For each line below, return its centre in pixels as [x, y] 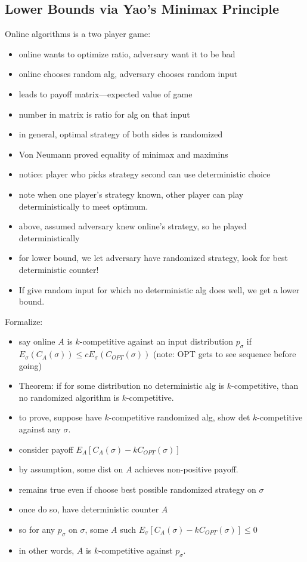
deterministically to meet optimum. [83, 206]
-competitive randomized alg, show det [179, 417]
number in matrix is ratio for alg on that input [104, 114]
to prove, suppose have [60, 417]
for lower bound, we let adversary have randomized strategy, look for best [153, 258]
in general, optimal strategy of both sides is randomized [121, 134]
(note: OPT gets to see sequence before [224, 354]
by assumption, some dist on [71, 469]
